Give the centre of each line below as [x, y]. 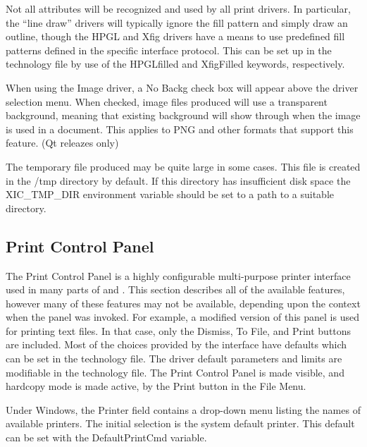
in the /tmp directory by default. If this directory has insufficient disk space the [178, 180]
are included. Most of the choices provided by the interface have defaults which [176, 344]
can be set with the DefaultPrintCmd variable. [106, 437]
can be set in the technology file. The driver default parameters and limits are [174, 359]
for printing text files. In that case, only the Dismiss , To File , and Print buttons [179, 330]
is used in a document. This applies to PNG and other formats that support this [180, 129]
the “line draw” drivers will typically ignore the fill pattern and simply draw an [177, 22]
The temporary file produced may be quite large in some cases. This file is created [183, 166]
